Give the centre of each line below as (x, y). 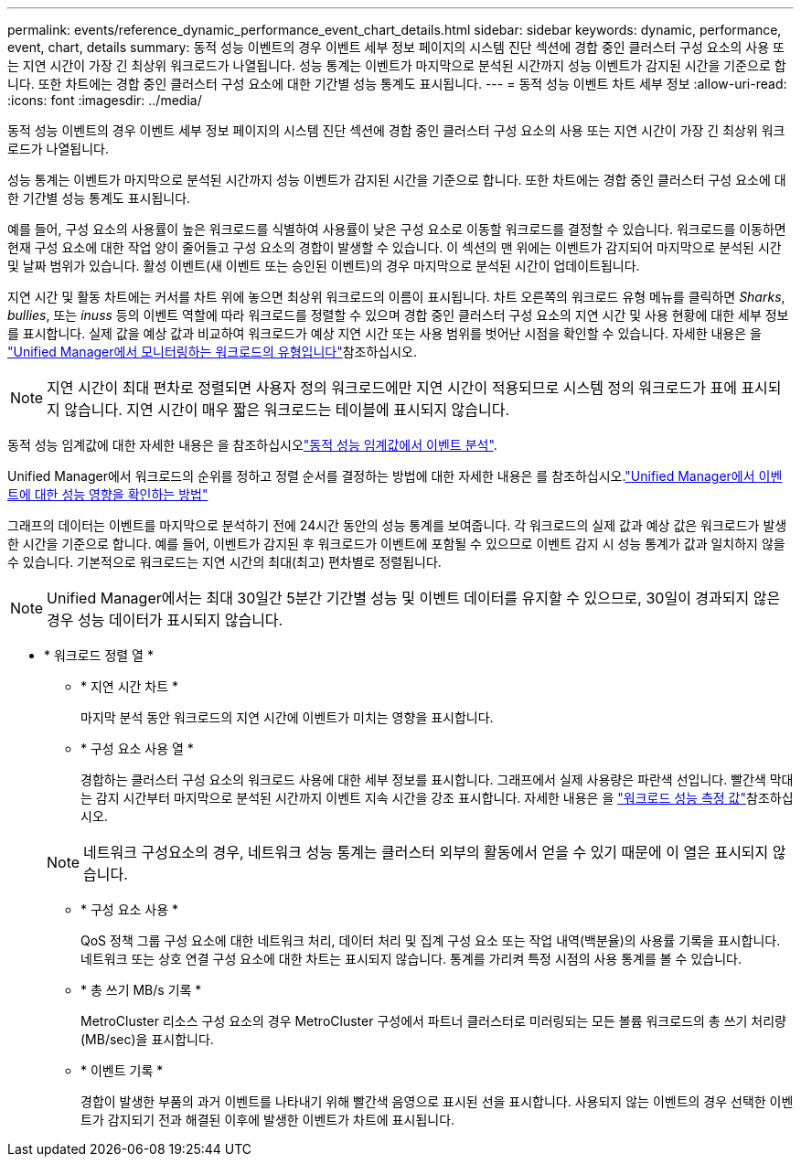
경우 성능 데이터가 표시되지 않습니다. (165, 620)
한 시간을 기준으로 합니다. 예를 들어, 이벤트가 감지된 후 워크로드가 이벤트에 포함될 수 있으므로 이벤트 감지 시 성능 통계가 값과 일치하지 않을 (396, 544)
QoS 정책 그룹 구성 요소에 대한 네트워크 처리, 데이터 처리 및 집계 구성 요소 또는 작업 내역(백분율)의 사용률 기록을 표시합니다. (431, 940)
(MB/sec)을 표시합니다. (147, 1039)
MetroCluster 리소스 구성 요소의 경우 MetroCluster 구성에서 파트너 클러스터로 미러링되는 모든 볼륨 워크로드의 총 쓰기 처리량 (433, 1021)
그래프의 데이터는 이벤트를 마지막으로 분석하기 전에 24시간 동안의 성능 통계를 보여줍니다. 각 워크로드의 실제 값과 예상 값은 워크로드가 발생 (397, 525)
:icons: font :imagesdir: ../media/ (105, 100)
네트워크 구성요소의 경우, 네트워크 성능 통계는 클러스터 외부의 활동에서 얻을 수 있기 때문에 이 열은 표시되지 (426, 852)
